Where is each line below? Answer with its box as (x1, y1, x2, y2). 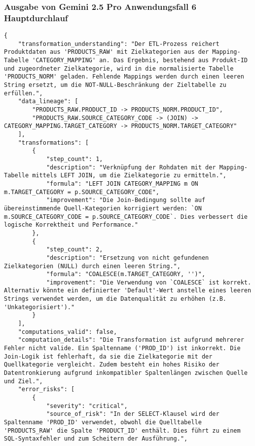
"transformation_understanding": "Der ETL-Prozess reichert (18, 40, 219, 47)
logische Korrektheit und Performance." (4, 221, 139, 229)
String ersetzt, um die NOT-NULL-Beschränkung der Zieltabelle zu (4, 81, 227, 89)
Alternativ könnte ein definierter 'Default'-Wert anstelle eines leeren (4, 287, 252, 294)
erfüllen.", (4, 89, 43, 97)
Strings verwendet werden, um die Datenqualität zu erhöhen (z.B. (4, 295, 227, 303)
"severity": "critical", (46, 402, 128, 409)
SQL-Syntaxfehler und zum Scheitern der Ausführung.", (4, 435, 188, 443)
